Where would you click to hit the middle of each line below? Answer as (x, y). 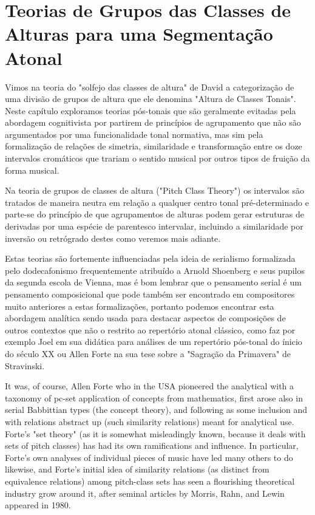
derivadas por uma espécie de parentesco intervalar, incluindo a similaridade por (154, 226)
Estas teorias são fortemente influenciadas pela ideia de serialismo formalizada (150, 258)
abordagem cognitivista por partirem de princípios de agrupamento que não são (153, 122)
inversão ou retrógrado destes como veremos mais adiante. (113, 238)
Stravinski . (25, 365)
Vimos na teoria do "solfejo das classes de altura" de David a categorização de (150, 87)
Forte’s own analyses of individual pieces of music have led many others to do (149, 457)
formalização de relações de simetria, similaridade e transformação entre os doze (154, 146)
